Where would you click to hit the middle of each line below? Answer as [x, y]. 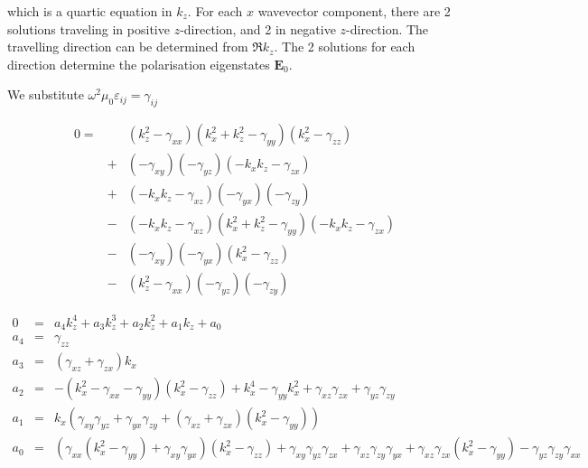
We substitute [46, 94]
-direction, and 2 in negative [258, 28]
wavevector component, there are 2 [354, 11]
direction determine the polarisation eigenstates [139, 64]
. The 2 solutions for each [345, 47]
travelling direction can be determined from [128, 47]
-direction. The [387, 28]
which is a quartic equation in [90, 11]
